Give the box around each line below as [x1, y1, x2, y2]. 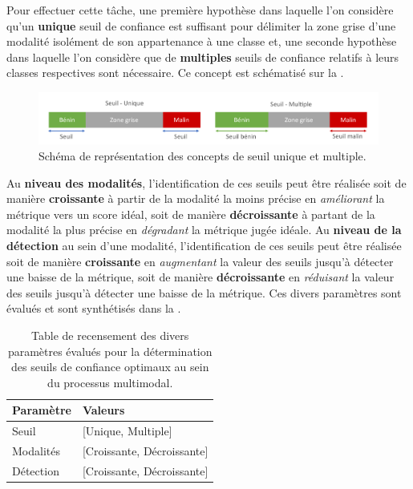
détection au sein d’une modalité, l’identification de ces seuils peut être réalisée [6, 237, 402, 254]
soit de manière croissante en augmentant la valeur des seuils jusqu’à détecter [6, 253, 394, 269]
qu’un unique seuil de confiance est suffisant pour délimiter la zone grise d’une [6, 17, 396, 34]
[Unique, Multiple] [82, 422, 172, 439]
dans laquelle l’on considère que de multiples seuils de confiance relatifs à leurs [6, 48, 399, 65]
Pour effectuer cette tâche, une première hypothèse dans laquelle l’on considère [6, 2, 394, 18]
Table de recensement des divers [31, 326, 189, 343]
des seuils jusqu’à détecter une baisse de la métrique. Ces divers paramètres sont [6, 284, 402, 301]
